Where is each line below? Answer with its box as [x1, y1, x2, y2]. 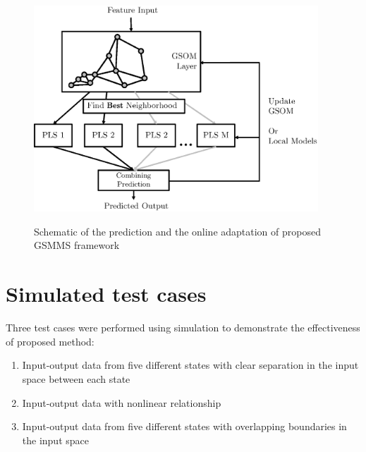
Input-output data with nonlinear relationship [22, 395, 221, 410]
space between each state [22, 371, 130, 386]
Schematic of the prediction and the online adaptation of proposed [34, 224, 321, 238]
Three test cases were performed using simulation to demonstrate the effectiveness [6, 320, 360, 335]
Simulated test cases [6, 279, 207, 308]
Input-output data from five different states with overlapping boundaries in [22, 419, 347, 434]
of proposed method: [6, 334, 94, 348]
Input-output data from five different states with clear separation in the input [22, 358, 359, 372]
